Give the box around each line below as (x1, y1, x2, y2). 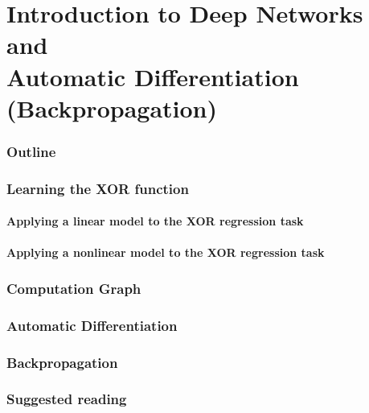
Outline (6, 141, 56, 161)
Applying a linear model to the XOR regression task (6, 213, 304, 229)
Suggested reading (6, 389, 127, 409)
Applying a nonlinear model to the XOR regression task (6, 244, 325, 261)
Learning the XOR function (6, 178, 189, 198)
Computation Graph (6, 278, 141, 298)
